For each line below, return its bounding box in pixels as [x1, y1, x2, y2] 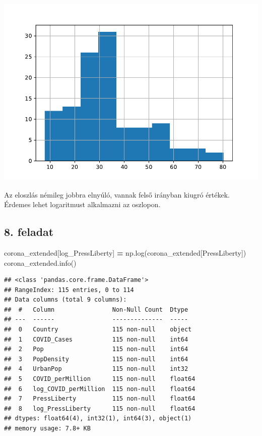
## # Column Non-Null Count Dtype [4, 306, 188, 313]
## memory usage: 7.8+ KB [4, 425, 91, 432]
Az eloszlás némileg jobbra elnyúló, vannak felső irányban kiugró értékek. [4, 189, 230, 200]
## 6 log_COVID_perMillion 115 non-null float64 [4, 385, 195, 393]
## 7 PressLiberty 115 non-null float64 [4, 395, 195, 403]
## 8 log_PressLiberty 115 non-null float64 [4, 405, 195, 412]
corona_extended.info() [4, 257, 77, 268]
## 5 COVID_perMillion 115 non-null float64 [4, 375, 195, 383]
